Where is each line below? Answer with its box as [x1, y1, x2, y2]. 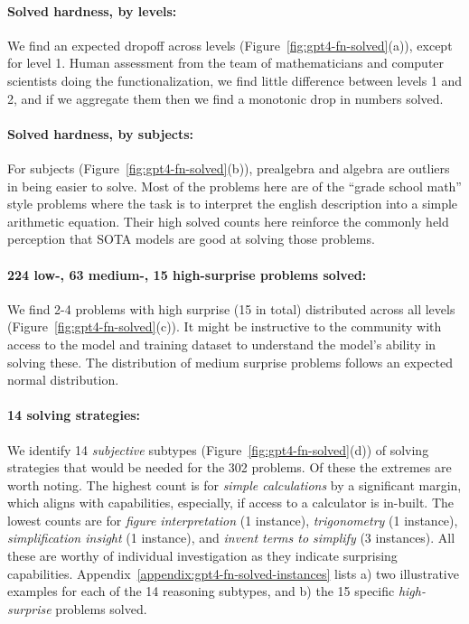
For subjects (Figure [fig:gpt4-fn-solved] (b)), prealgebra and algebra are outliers [7, 158, 450, 177]
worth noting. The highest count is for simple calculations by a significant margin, [7, 475, 462, 494]
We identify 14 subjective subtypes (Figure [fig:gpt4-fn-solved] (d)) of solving [7, 440, 429, 459]
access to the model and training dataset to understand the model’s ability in [7, 334, 436, 353]
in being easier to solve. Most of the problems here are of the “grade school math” [7, 176, 462, 195]
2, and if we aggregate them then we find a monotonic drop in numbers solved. [7, 88, 444, 107]
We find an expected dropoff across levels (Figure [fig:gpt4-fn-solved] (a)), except [7, 35, 453, 54]
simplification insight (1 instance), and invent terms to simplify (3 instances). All [7, 528, 455, 547]
